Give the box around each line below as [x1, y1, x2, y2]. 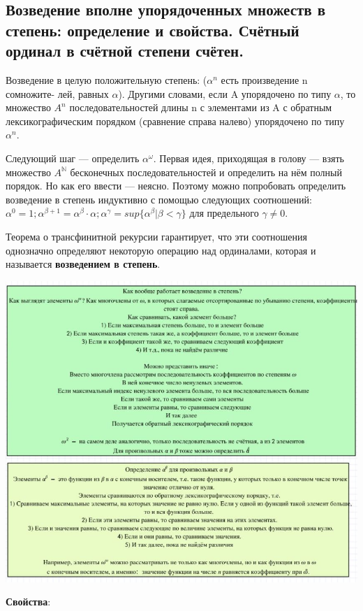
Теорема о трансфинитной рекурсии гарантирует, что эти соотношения [6, 229, 307, 243]
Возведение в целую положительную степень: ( [6, 72, 207, 87]
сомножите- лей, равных [6, 86, 109, 101]
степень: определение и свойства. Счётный [6, 19, 299, 41]
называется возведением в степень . [6, 257, 161, 271]
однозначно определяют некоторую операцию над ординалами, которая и [6, 243, 316, 257]
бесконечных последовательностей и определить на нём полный [70, 164, 342, 179]
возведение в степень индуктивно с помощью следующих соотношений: [6, 192, 312, 206]
